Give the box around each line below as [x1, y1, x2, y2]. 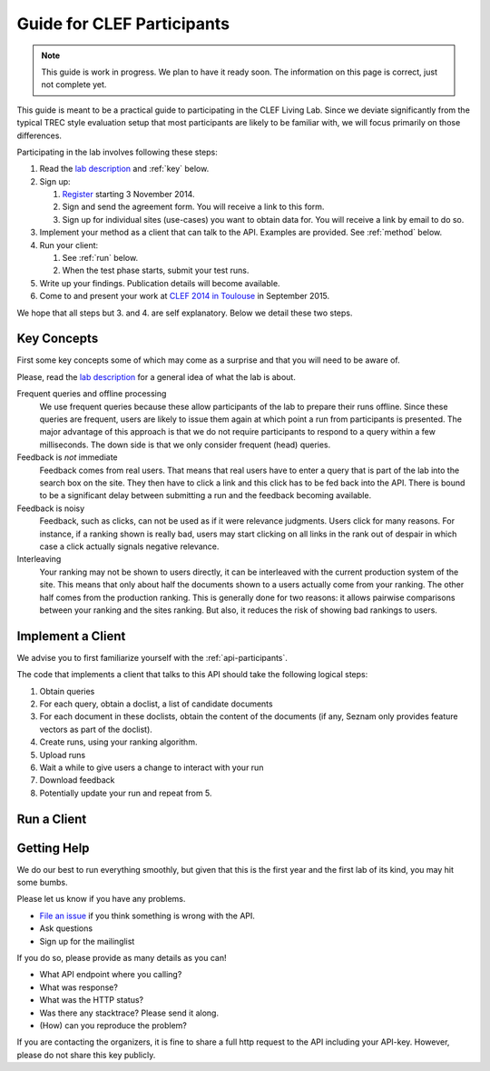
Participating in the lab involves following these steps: [16, 146, 218, 157]
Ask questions [39, 923, 93, 934]
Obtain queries [39, 686, 95, 696]
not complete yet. [41, 79, 107, 90]
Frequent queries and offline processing [16, 388, 167, 399]
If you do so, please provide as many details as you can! [16, 952, 227, 963]
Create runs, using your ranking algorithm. [39, 736, 198, 747]
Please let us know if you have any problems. [16, 894, 186, 905]
